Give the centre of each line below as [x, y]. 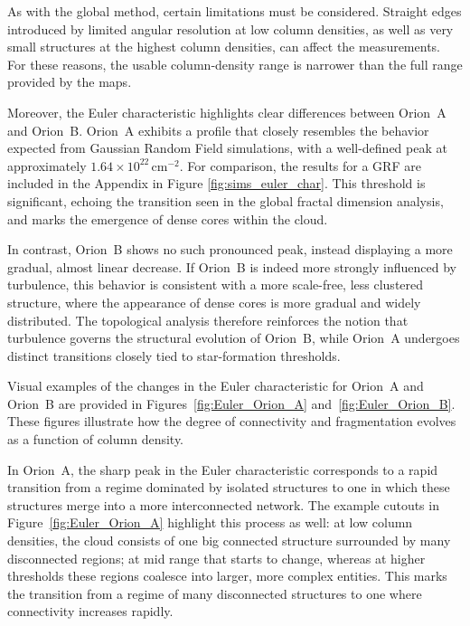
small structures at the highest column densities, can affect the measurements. [224, 47]
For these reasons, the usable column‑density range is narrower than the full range [235, 64]
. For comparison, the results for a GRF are [300, 165]
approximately [47, 165]
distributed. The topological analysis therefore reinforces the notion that [208, 320]
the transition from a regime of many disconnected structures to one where [215, 593]
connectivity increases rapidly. [90, 611]
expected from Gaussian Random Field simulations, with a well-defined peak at [227, 148]
